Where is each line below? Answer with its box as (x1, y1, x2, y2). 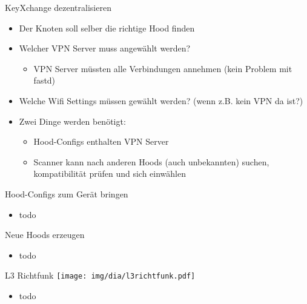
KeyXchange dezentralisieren (5, 1, 111, 13)
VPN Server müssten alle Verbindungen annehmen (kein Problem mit (33, 62, 292, 74)
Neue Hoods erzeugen (5, 228, 85, 241)
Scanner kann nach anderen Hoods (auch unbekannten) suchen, (33, 155, 269, 168)
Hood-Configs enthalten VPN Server (33, 135, 169, 148)
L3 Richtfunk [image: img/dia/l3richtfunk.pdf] (5, 269, 196, 282)
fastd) (33, 74, 56, 87)
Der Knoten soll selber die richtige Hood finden (19, 21, 195, 34)
